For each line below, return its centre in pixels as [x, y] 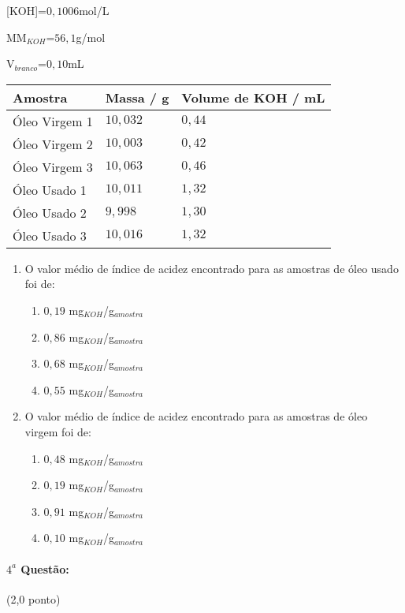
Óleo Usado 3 [50, 235]
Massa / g [137, 97]
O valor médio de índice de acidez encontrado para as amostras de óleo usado [212, 268]
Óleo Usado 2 [50, 212]
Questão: [45, 568]
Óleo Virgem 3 [53, 166]
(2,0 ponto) [33, 598]
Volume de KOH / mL [253, 97]
